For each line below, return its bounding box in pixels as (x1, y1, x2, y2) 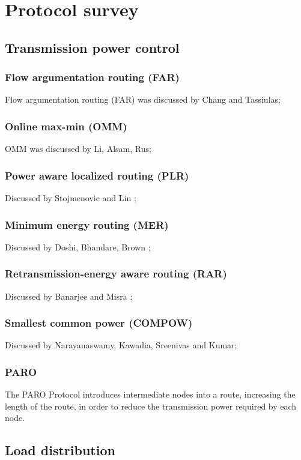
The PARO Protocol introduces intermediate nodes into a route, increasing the (5, 388, 296, 401)
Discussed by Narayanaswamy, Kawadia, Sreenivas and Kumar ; (5, 339, 237, 351)
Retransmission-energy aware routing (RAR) (5, 266, 227, 281)
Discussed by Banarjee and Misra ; (5, 289, 133, 302)
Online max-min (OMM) (5, 118, 127, 133)
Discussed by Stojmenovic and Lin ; (5, 192, 136, 204)
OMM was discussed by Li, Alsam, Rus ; (5, 142, 151, 155)
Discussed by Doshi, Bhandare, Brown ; (5, 240, 151, 253)
